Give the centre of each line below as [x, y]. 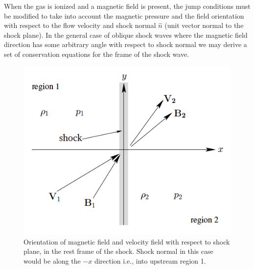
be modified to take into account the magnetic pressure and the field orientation [124, 15]
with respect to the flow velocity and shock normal [80, 25]
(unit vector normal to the [204, 25]
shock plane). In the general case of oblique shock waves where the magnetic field [126, 35]
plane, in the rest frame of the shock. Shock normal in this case [118, 251]
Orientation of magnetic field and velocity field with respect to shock [127, 241]
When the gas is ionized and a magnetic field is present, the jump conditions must [127, 6]
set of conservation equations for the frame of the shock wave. [96, 54]
